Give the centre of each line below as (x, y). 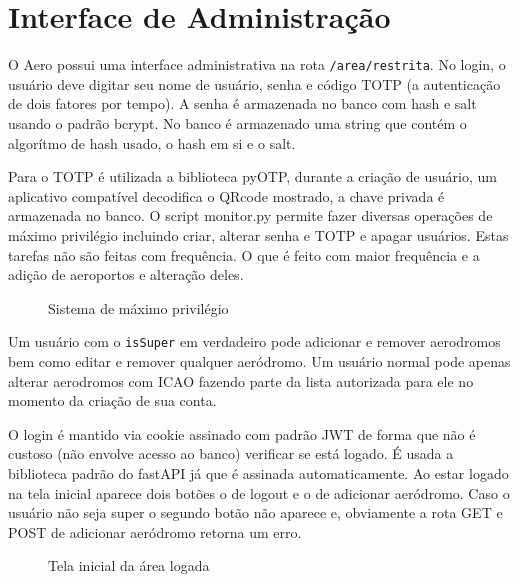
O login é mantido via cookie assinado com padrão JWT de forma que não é (242, 433)
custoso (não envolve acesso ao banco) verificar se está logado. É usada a (231, 453)
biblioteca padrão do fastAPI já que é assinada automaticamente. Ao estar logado (258, 472)
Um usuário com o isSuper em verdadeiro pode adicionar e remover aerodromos (254, 341)
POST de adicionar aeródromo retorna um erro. (155, 531)
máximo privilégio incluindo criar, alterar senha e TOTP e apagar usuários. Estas (258, 234)
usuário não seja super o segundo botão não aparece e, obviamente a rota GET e (255, 512)
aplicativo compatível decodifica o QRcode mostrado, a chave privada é (226, 195)
